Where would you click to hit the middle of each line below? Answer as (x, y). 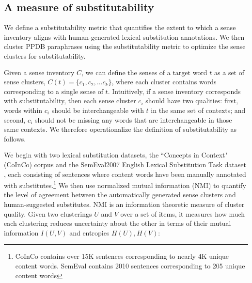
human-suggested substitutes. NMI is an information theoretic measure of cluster (124, 204)
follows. (15, 138)
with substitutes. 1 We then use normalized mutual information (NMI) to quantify (125, 184)
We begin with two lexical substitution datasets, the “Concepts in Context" (116, 155)
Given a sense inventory (39, 72)
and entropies (89, 232)
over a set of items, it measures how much (183, 213)
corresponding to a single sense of (54, 91)
